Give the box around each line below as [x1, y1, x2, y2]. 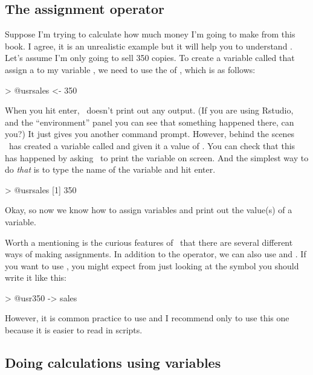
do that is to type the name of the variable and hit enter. [5, 163, 216, 176]
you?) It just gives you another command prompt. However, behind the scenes [5, 127, 295, 140]
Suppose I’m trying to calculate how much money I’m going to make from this [5, 28, 295, 40]
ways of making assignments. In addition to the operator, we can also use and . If [5, 248, 306, 260]
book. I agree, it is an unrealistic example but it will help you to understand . [5, 39, 292, 52]
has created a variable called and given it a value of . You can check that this [8, 139, 295, 152]
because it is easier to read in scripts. [5, 324, 143, 336]
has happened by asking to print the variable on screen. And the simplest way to [5, 151, 309, 164]
